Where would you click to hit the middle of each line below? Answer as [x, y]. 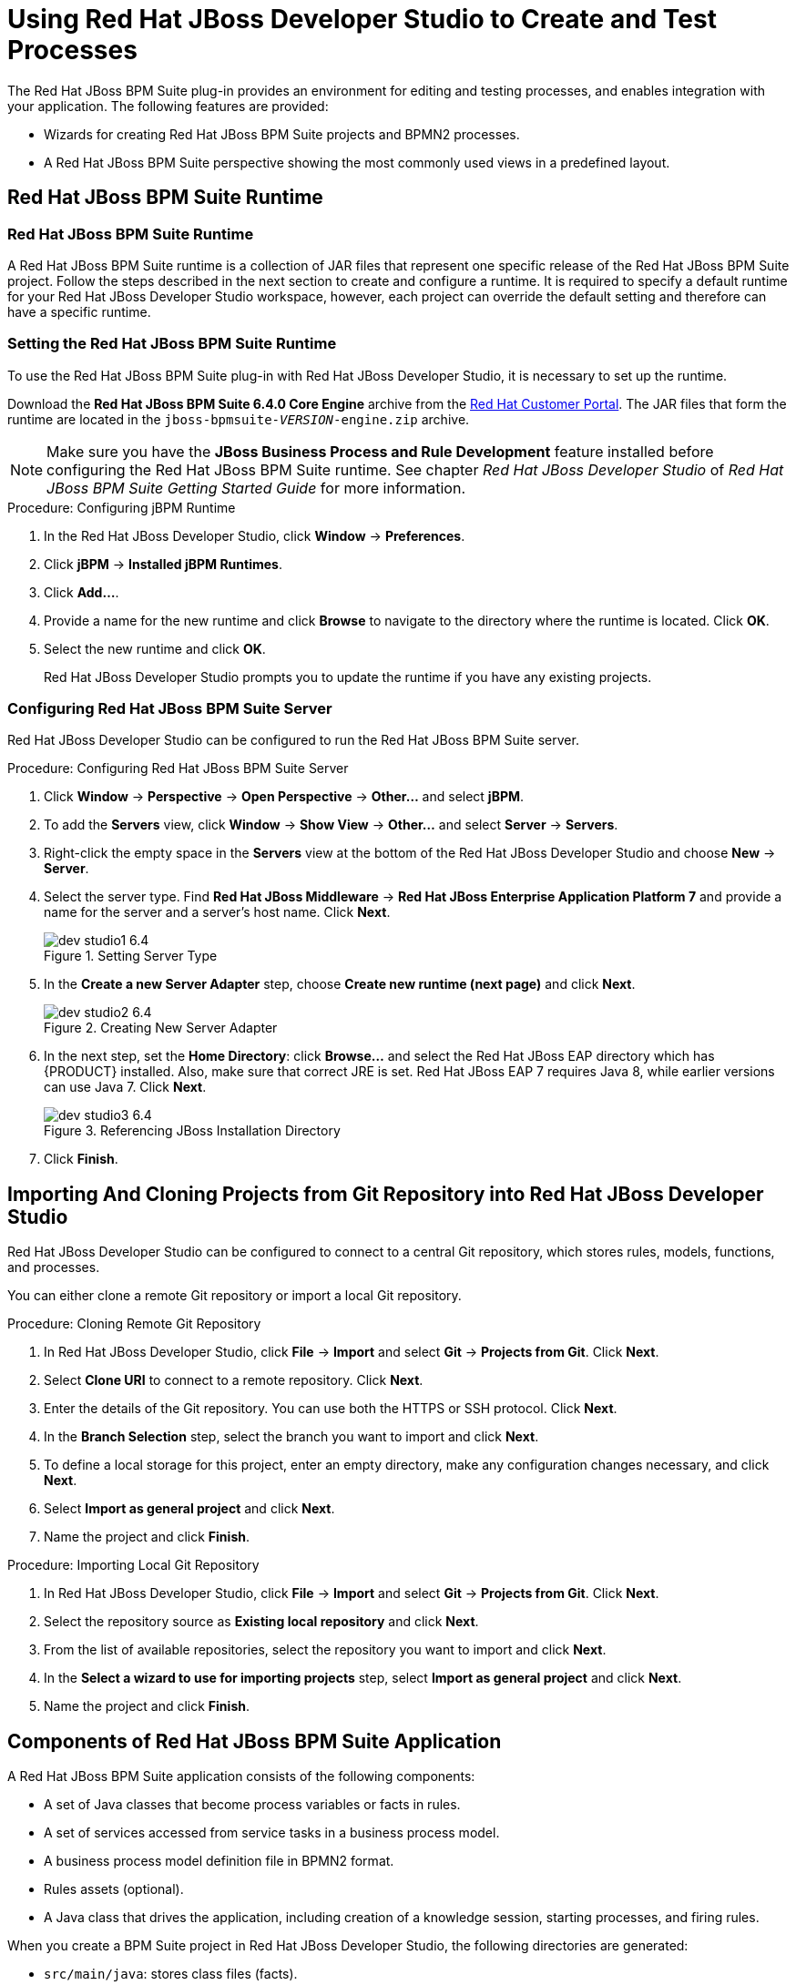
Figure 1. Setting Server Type [131, 956]
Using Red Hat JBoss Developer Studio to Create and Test [362, 19]
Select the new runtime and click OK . [155, 648]
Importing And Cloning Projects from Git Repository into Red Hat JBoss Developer [386, 1194]
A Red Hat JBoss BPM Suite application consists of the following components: [241, 1776]
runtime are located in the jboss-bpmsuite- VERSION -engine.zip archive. [239, 419]
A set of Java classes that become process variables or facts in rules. [252, 1805]
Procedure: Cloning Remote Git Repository [134, 1324]
